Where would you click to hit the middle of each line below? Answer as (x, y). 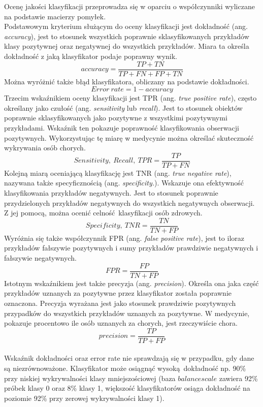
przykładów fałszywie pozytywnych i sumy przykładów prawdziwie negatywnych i (131, 248)
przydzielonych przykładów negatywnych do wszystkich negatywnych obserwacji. (129, 202)
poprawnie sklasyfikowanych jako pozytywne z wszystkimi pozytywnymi (116, 118)
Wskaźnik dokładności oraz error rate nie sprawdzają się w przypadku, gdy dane (129, 358)
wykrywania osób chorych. (45, 148)
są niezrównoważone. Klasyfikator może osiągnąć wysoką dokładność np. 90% (125, 368)
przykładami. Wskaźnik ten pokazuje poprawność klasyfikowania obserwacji (122, 128)
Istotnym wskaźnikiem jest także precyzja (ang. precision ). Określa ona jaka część (131, 283)
